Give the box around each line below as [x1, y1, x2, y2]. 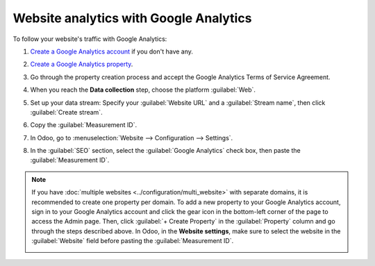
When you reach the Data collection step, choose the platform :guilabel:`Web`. [30, 85, 256, 94]
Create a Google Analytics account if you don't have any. [30, 47, 194, 56]
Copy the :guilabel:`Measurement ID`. [30, 121, 137, 129]
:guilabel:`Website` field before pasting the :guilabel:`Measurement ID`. [31, 237, 234, 245]
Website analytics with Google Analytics [12, 10, 252, 26]
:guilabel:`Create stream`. [30, 108, 103, 116]
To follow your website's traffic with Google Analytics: [12, 35, 167, 43]
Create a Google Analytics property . [30, 60, 133, 69]
